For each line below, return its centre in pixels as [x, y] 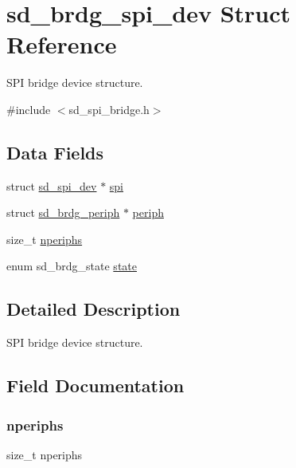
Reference [62, 44]
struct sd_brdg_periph [63, 212]
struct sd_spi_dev [52, 185]
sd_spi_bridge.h [109, 109]
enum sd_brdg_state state [72, 266]
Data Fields [55, 152]
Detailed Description [93, 309]
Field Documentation [95, 385]
